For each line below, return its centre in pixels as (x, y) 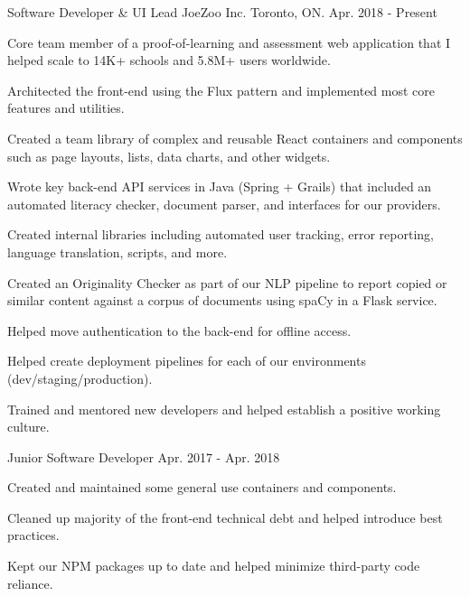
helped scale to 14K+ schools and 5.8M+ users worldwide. (169, 60)
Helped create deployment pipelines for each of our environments (187, 361)
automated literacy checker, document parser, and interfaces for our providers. (224, 204)
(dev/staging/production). (80, 378)
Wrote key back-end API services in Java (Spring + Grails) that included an (220, 186)
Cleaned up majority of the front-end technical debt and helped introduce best (225, 517)
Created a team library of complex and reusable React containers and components (235, 138)
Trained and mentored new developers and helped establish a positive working (224, 409)
